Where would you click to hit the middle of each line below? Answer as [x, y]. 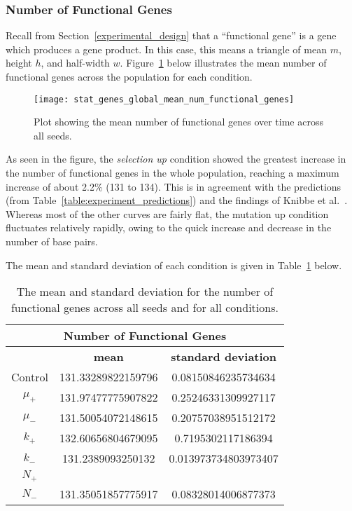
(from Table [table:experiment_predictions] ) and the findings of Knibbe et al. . [177, 200]
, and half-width [75, 63]
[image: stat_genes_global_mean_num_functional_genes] [164, 99]
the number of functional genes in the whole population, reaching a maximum [173, 173]
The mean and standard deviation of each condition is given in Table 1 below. [174, 265]
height [19, 63]
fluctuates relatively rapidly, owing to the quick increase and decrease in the [169, 227]
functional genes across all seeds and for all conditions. [145, 308]
